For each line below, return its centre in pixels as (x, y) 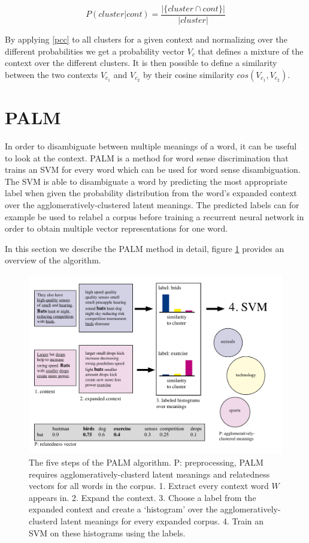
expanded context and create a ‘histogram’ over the (123, 509)
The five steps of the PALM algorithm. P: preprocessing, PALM (146, 462)
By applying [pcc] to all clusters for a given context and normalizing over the (146, 39)
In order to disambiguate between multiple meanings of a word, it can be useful (151, 145)
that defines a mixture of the (251, 51)
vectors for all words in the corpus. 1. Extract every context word (149, 486)
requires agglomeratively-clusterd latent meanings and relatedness (149, 474)
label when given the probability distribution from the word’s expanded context (151, 193)
